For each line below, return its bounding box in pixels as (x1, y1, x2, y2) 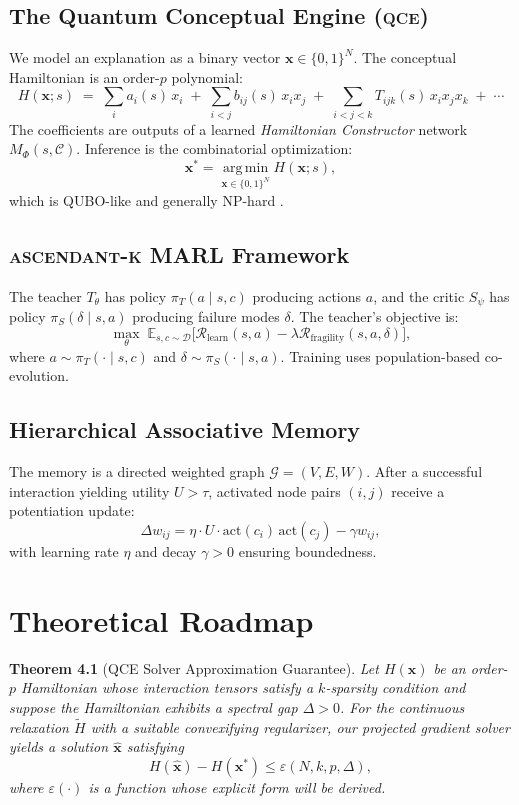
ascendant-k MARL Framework (9, 238, 350, 269)
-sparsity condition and (325, 677, 466, 698)
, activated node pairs (208, 480, 341, 501)
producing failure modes (132, 306, 280, 327)
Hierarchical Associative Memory (9, 414, 361, 445)
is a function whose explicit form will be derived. (88, 776, 386, 797)
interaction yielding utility (9, 480, 170, 501)
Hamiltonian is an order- (9, 66, 160, 87)
